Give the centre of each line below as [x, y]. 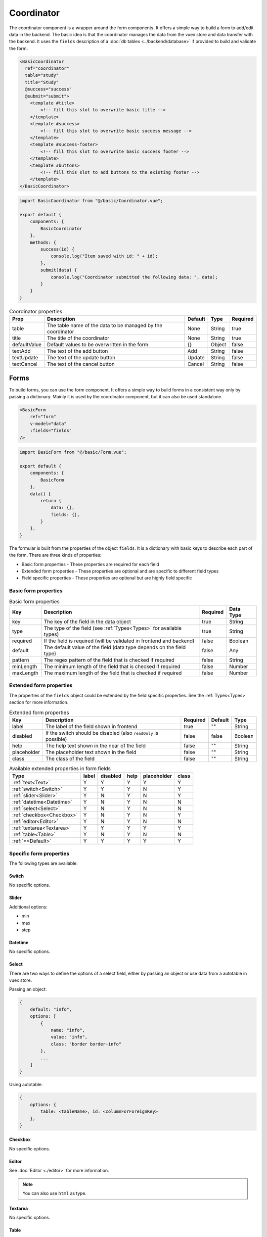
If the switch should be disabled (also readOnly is [102, 733]
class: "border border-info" [86, 1044]
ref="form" [43, 417]
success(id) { [57, 249]
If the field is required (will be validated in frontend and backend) [119, 641]
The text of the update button [81, 358]
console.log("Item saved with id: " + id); [104, 256]
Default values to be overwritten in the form [98, 345]
